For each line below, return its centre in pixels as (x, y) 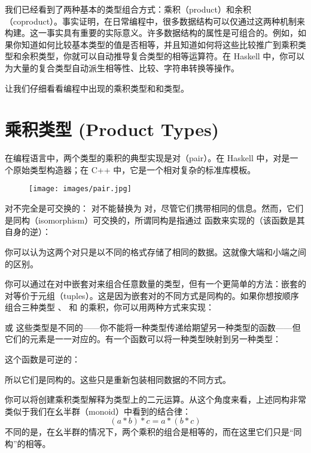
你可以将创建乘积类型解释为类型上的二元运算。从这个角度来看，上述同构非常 (155, 399)
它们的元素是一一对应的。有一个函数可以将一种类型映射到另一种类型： (143, 339)
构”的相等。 (28, 444)
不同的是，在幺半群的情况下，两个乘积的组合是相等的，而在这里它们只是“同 (153, 432)
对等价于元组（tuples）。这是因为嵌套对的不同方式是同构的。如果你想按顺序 (152, 295)
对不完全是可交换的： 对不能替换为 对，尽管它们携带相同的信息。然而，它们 (154, 208)
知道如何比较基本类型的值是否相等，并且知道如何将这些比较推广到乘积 (159, 44)
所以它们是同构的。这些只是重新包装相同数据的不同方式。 (118, 379)
